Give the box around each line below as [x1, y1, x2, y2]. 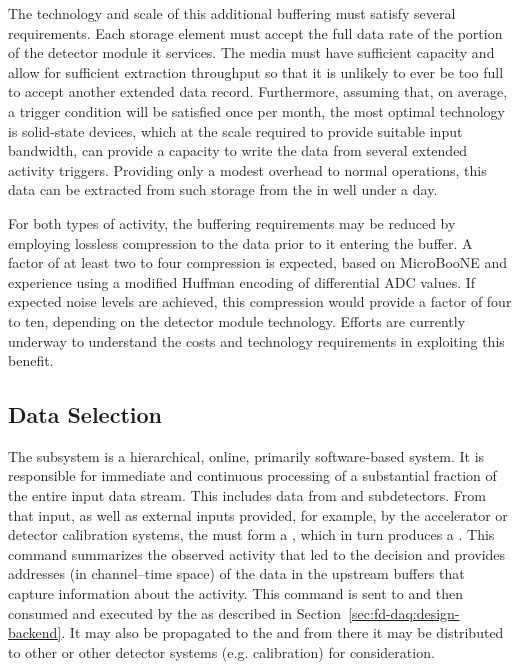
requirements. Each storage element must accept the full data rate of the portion [8, 22, 503, 43]
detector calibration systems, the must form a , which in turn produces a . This [8, 524, 495, 545]
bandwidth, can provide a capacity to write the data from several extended [8, 140, 468, 161]
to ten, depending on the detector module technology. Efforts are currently [8, 310, 466, 331]
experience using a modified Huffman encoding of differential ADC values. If [8, 271, 476, 292]
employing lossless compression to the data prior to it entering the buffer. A [8, 232, 473, 253]
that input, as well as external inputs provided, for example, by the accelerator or [8, 504, 508, 525]
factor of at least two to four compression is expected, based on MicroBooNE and [8, 252, 508, 273]
